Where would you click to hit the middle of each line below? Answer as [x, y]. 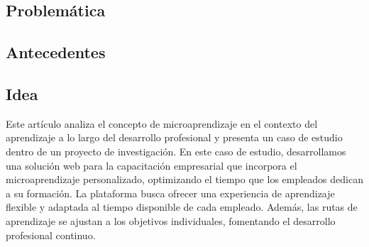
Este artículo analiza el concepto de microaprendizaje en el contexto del [162, 123]
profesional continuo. [51, 235]
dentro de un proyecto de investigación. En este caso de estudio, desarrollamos [176, 151]
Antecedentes [56, 52]
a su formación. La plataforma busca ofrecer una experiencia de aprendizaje [170, 193]
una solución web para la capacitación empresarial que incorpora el [152, 165]
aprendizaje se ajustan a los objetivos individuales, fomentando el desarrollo [171, 220]
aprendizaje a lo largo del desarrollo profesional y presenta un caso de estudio [174, 137]
